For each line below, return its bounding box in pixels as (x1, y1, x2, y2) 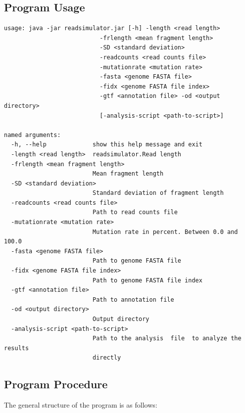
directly (92, 354, 121, 362)
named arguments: (4, 131, 61, 138)
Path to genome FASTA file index (92, 276, 202, 284)
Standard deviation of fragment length (92, 189, 224, 197)
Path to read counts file (92, 209, 178, 216)
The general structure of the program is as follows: (4, 400, 157, 410)
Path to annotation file (92, 296, 174, 303)
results (4, 344, 29, 352)
